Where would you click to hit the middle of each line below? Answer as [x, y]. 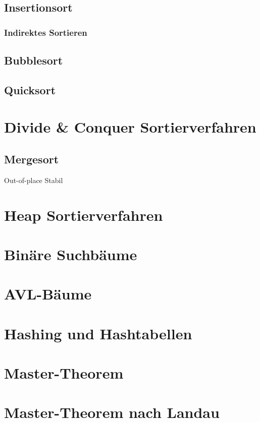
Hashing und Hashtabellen [98, 333]
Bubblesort [34, 60]
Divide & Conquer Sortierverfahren [130, 127]
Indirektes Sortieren [46, 32]
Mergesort [32, 159]
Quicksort [30, 89]
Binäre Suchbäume [71, 254]
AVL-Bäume [48, 294]
